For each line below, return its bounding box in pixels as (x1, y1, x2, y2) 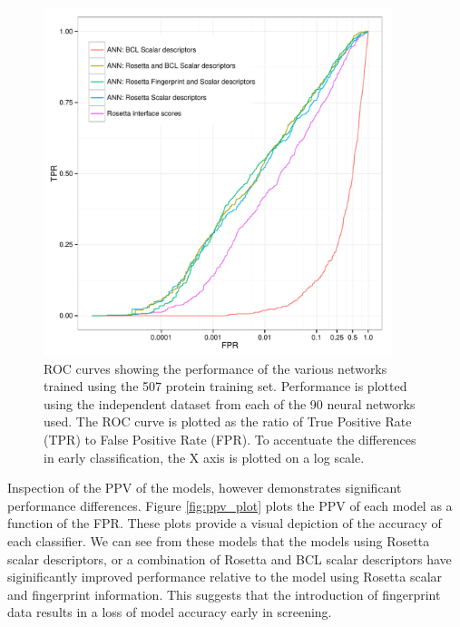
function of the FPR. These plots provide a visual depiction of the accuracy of (7, 514, 442, 533)
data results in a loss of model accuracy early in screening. (7, 603, 332, 622)
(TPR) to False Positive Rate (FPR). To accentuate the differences (44, 429, 416, 448)
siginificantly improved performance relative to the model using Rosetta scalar (7, 567, 443, 586)
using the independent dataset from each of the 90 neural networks (44, 394, 416, 413)
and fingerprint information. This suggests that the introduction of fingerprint (7, 584, 441, 603)
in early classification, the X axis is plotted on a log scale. (44, 447, 365, 466)
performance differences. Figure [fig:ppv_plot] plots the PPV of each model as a (7, 495, 453, 514)
